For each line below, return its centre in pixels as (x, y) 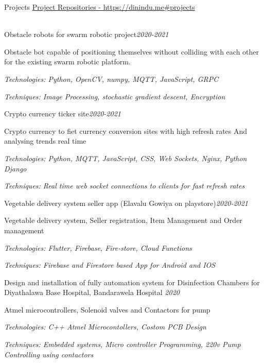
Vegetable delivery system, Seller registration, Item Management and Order (123, 220)
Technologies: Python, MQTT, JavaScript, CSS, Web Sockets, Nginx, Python (126, 158)
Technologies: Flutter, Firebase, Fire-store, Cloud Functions (98, 247)
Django (15, 168)
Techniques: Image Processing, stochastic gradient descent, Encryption (115, 96)
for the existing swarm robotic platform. (67, 62)
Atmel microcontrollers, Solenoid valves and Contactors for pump (107, 309)
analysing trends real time (45, 141)
